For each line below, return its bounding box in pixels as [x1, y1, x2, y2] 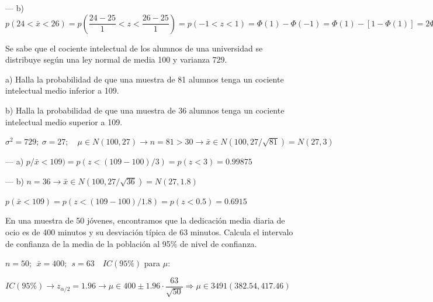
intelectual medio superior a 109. [5, 115, 123, 128]
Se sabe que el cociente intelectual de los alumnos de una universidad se [5, 42, 263, 54]
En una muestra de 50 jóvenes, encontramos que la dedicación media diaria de [5, 214, 285, 227]
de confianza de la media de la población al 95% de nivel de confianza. [5, 237, 257, 249]
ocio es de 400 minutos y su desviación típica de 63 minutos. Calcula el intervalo [5, 225, 293, 238]
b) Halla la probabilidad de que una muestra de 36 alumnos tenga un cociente [5, 104, 285, 116]
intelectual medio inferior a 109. [5, 84, 119, 97]
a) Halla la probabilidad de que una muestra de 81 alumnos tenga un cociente [5, 73, 284, 85]
